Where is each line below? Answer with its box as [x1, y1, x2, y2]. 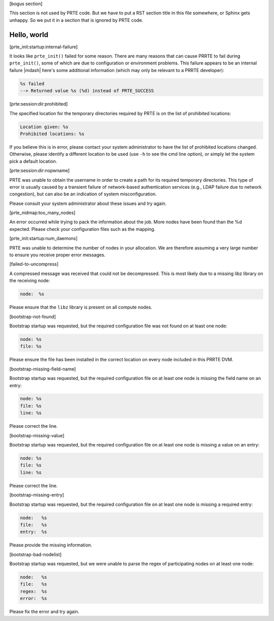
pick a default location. [9, 158, 57, 164]
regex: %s [20, 589, 47, 594]
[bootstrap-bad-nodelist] [9, 551, 62, 558]
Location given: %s [20, 124, 68, 129]
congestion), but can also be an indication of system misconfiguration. [9, 191, 157, 197]
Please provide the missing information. [9, 542, 92, 548]
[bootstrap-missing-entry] [9, 492, 64, 498]
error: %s [20, 596, 47, 601]
